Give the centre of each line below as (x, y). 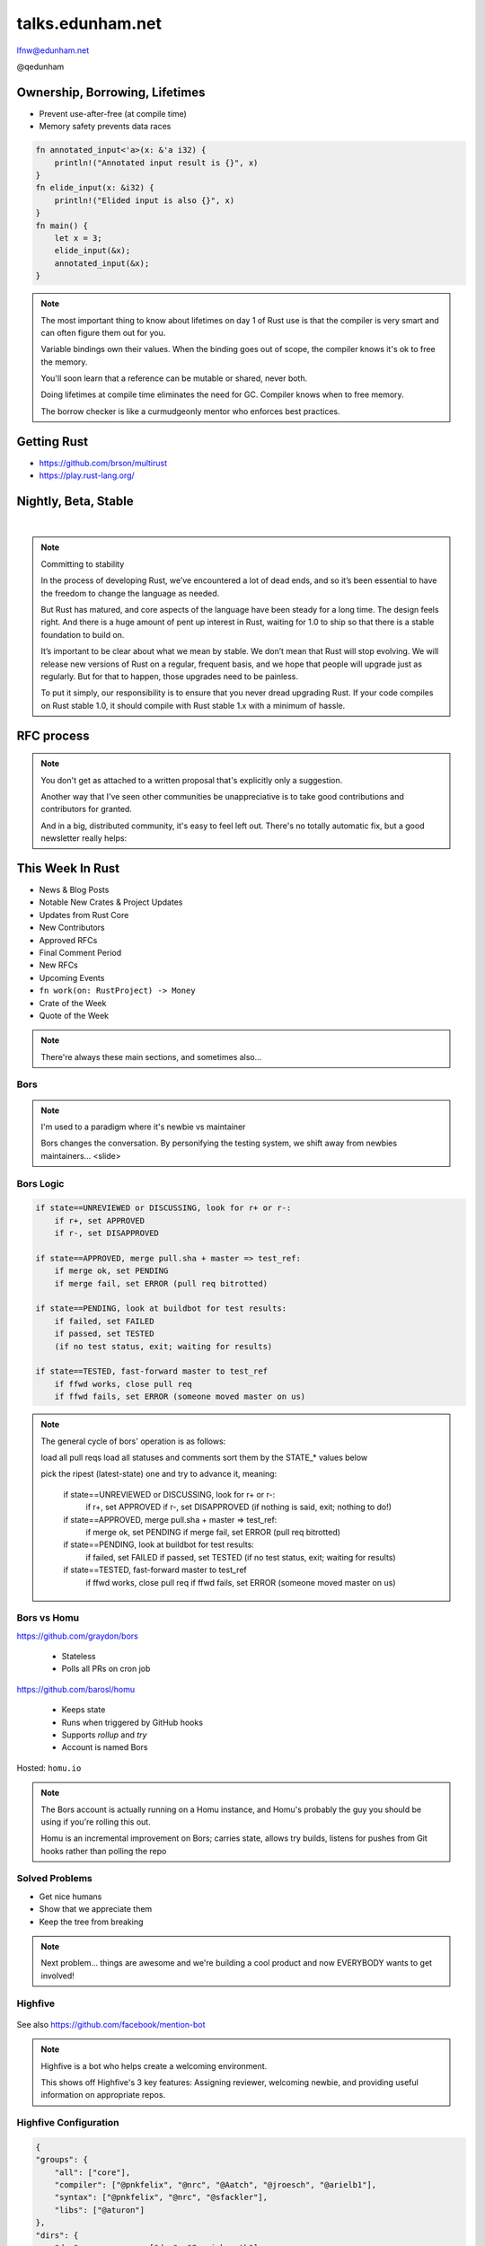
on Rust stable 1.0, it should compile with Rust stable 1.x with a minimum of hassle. (193, 705)
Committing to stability (83, 564)
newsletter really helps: (84, 838)
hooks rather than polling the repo (104, 1851)
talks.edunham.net (89, 23)
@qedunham (40, 66)
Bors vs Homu (48, 1618)
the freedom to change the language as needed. (130, 593)
